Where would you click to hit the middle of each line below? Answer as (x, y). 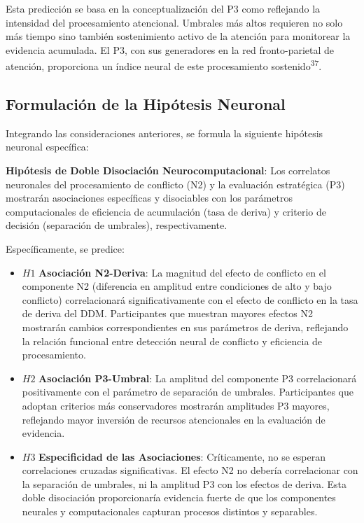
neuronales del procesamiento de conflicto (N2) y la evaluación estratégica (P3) (175, 184)
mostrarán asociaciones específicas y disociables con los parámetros (149, 198)
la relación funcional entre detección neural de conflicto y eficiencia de (172, 341)
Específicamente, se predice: (65, 248)
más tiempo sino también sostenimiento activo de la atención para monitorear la (178, 36)
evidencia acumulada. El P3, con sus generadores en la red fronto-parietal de (170, 49)
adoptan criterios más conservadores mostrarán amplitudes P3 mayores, (176, 405)
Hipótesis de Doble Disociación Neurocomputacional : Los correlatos (168, 170)
